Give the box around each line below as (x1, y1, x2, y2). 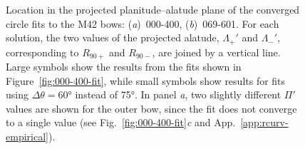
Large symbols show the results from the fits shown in (6, 59, 242, 74)
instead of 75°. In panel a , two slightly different (75, 87, 281, 102)
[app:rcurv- (240, 115, 289, 130)
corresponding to (6, 44, 79, 59)
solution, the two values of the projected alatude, (6, 30, 219, 45)
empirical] (6, 129, 48, 144)
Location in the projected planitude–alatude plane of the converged (6, 2, 300, 16)
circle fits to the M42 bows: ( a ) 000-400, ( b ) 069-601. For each (6, 16, 279, 31)
